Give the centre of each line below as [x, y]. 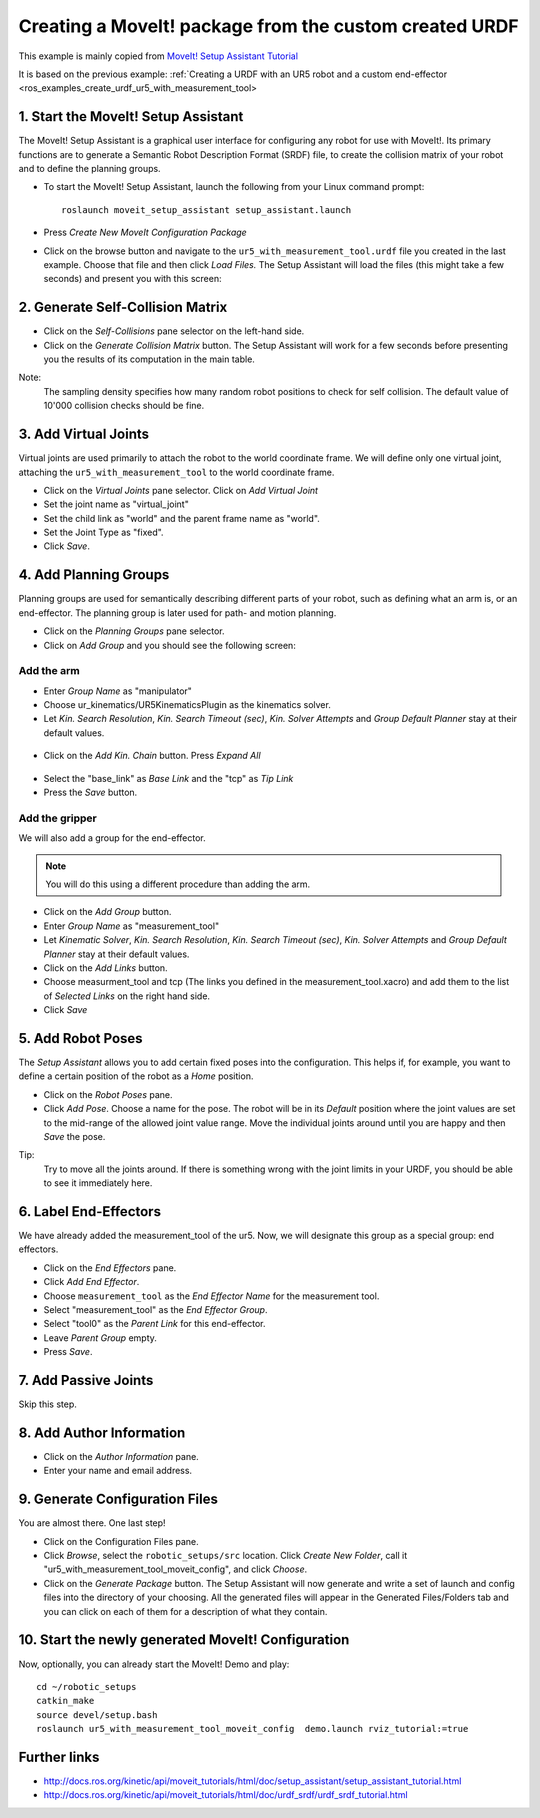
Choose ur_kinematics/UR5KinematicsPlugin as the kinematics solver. [187, 705]
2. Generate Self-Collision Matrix [123, 307]
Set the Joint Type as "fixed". [103, 532]
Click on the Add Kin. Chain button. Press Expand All [152, 756]
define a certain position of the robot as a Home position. [136, 1076]
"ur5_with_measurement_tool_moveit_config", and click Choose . [175, 1569]
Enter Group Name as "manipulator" [117, 691]
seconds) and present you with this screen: [132, 279]
